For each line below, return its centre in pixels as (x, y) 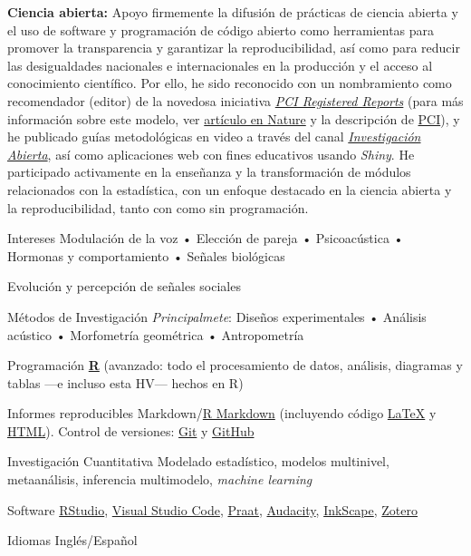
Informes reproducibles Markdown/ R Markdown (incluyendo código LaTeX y (222, 413)
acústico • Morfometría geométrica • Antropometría (156, 334)
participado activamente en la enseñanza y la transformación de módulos (209, 172)
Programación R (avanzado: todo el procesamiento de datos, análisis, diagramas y (235, 365)
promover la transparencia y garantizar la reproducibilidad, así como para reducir (234, 48)
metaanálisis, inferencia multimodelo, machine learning (160, 479)
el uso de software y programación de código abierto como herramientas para (221, 29)
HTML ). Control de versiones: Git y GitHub (131, 430)
